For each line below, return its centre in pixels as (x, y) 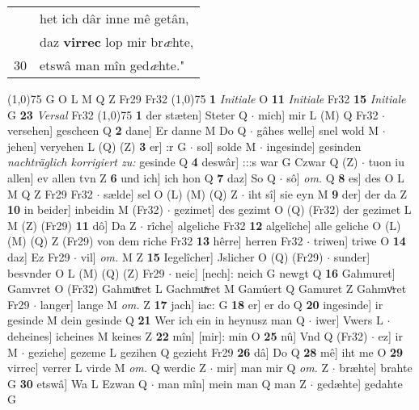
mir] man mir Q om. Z (273, 368)
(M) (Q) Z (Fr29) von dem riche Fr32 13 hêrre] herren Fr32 (155, 241)
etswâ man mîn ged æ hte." (112, 65)
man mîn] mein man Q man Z (232, 383)
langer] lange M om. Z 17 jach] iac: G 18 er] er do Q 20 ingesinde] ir (212, 304)
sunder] (352, 256)
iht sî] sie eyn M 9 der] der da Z (328, 193)
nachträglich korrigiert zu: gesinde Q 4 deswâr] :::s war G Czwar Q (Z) (183, 162)
